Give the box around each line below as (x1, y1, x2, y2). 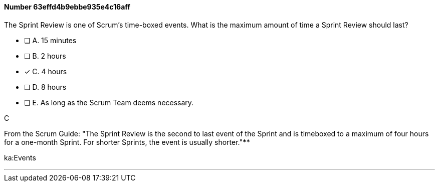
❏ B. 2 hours (24, 51, 66, 60)
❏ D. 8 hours (24, 82, 67, 91)
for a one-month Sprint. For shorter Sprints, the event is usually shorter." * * (4, 137, 250, 146)
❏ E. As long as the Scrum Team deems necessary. (24, 98, 194, 107)
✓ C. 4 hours (24, 67, 67, 76)
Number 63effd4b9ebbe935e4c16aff (4, 3, 130, 11)
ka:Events (4, 153, 36, 162)
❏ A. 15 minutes (24, 36, 77, 45)
